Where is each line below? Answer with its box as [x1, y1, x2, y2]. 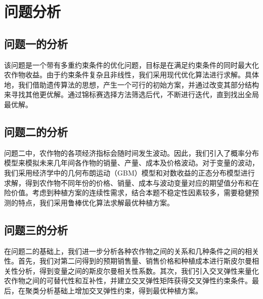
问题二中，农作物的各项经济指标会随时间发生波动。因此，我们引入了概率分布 [4, 147, 259, 158]
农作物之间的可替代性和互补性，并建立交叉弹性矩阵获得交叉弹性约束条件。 [4, 275, 252, 286]
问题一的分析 [4, 35, 68, 51]
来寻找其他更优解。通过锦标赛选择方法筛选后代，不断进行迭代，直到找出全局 [4, 89, 259, 100]
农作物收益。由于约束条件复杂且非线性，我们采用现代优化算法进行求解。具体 [4, 69, 259, 80]
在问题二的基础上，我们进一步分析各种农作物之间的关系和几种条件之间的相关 [4, 245, 259, 256]
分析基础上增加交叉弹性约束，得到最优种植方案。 [39, 285, 202, 295]
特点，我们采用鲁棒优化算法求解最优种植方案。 [18, 197, 174, 207]
